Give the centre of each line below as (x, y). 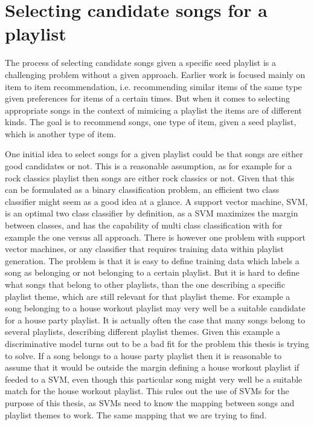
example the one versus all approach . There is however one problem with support (155, 237)
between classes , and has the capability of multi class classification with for (144, 225)
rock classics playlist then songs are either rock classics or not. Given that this (150, 177)
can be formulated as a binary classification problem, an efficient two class (142, 190)
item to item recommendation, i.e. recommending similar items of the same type (153, 86)
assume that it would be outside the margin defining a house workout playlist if (152, 367)
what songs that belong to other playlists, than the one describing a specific (145, 284)
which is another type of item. (61, 133)
